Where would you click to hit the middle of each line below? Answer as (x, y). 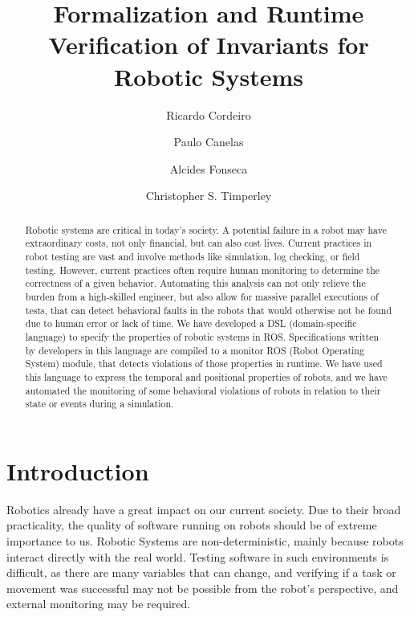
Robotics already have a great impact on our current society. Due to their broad (204, 509)
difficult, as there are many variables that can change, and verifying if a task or (201, 572)
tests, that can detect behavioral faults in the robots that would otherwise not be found (209, 310)
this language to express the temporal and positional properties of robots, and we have (206, 376)
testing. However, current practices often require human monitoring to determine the (203, 270)
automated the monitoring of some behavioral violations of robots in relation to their (203, 390)
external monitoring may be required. (99, 604)
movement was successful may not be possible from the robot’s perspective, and (203, 588)
